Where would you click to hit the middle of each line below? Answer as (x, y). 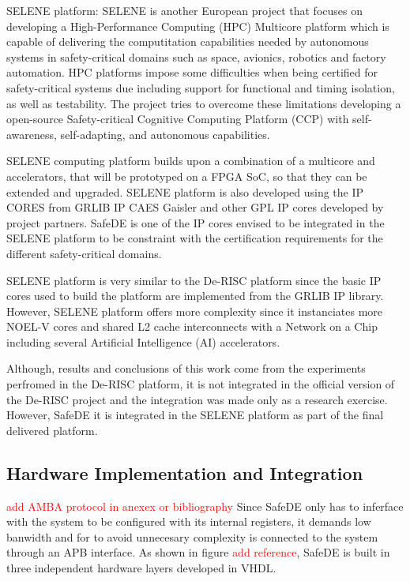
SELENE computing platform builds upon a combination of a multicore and (191, 161)
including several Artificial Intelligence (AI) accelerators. (143, 341)
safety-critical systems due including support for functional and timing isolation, (201, 87)
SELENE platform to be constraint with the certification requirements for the (195, 238)
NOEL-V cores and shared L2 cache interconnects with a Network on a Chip (192, 326)
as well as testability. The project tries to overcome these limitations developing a (204, 103)
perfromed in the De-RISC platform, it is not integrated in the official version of (201, 384)
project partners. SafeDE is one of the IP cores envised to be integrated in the (196, 222)
